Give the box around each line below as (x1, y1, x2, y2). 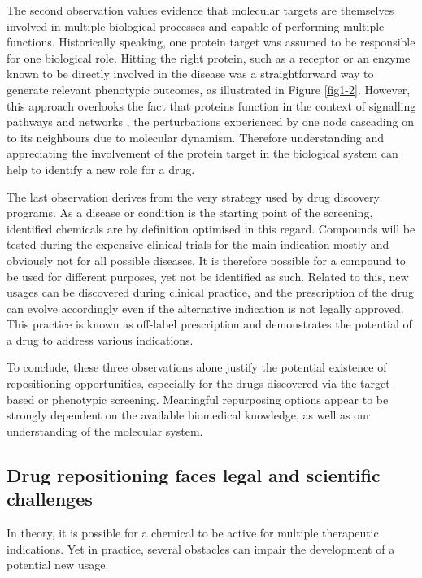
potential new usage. (7, 556, 109, 573)
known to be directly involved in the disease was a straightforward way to (7, 65, 374, 82)
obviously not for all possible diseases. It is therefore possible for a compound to (7, 251, 406, 268)
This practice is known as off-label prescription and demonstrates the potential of (7, 315, 412, 332)
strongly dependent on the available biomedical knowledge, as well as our (7, 406, 371, 424)
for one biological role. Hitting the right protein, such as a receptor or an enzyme (7, 49, 411, 66)
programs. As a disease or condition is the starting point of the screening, (7, 204, 373, 221)
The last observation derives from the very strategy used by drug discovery (7, 188, 380, 205)
